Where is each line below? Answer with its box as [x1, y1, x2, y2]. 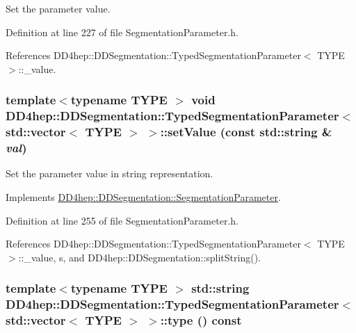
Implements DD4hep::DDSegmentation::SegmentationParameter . [6, 189, 281, 204]
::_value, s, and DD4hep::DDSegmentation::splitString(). [18, 250, 261, 264]
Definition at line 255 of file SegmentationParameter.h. [6, 213, 238, 227]
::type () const [160, 311, 242, 329]
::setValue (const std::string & [160, 123, 332, 140]
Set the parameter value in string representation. [6, 166, 213, 181]
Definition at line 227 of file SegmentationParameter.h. [6, 24, 238, 39]
